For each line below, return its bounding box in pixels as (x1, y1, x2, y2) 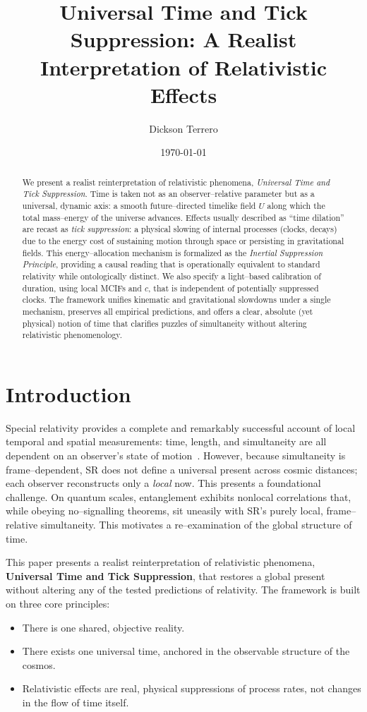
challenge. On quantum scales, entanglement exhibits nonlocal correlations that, (6, 489, 351, 504)
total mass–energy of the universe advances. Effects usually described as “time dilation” (22, 211, 344, 223)
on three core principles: (6, 596, 110, 610)
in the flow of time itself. (22, 694, 129, 709)
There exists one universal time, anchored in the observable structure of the (22, 644, 350, 658)
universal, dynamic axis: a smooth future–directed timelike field (22, 199, 256, 211)
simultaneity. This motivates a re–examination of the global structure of (40, 517, 352, 531)
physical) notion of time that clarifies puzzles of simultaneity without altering (22, 317, 307, 329)
